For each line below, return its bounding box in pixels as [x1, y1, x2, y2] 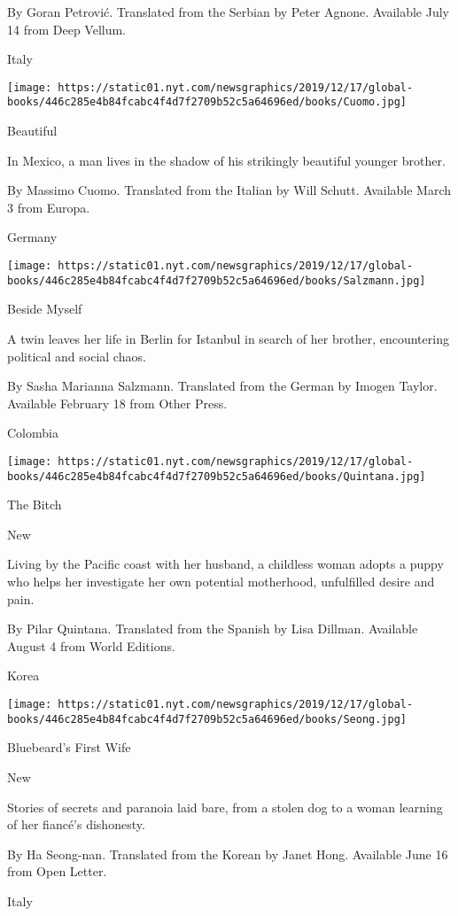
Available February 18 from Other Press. [7, 393, 228, 412]
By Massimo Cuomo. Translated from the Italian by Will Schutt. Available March [7, 181, 452, 199]
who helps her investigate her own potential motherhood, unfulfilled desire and [7, 572, 435, 591]
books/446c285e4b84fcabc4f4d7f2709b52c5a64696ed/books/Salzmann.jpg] [7, 274, 426, 287]
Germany [7, 228, 58, 246]
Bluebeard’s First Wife [7, 738, 131, 757]
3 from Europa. [7, 198, 90, 216]
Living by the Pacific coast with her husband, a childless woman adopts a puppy [7, 555, 444, 573]
